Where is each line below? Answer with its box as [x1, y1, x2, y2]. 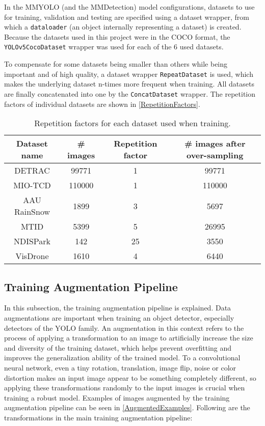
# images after [184, 137, 246, 150]
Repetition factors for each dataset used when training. [34, 117, 231, 129]
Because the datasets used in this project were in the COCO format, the [4, 31, 230, 42]
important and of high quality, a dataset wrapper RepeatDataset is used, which [4, 68, 253, 79]
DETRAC [14, 164, 50, 177]
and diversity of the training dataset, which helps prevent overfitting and [4, 342, 232, 353]
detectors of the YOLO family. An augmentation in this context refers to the [4, 322, 244, 333]
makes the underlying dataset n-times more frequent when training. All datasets [4, 78, 254, 89]
